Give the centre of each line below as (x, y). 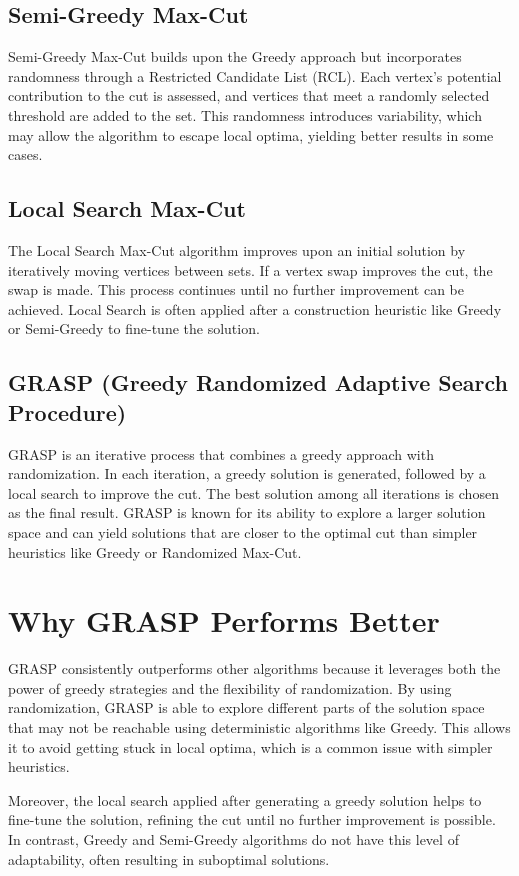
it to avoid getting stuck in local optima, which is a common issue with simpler (250, 746)
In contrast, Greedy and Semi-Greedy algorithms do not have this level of (233, 838)
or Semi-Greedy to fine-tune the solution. (134, 328)
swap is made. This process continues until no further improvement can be (236, 289)
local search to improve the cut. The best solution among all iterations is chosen (253, 492)
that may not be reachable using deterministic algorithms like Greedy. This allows (259, 727)
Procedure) (67, 411)
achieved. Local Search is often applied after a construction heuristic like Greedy (255, 308)
